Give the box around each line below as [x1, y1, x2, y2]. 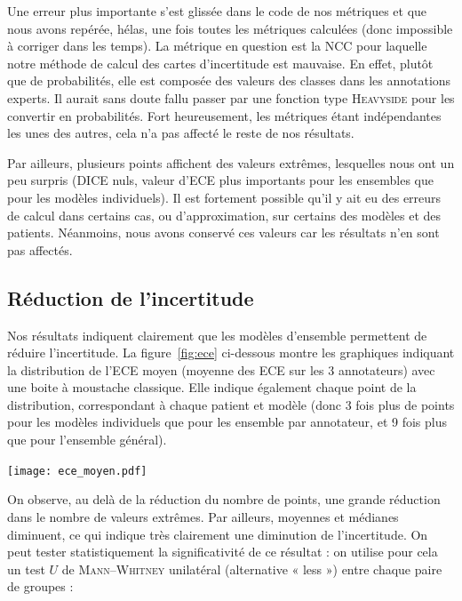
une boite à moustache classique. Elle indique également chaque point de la [7, 378, 417, 397]
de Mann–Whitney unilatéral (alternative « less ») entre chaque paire [61, 559, 442, 578]
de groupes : [7, 577, 74, 596]
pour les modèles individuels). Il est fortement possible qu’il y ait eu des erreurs [7, 188, 442, 206]
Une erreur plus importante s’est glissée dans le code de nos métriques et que [7, 2, 427, 20]
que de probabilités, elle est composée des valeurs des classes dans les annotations [7, 71, 451, 90]
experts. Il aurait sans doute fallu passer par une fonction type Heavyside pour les [7, 88, 455, 107]
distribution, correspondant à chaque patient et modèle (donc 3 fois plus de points [7, 395, 455, 413]
